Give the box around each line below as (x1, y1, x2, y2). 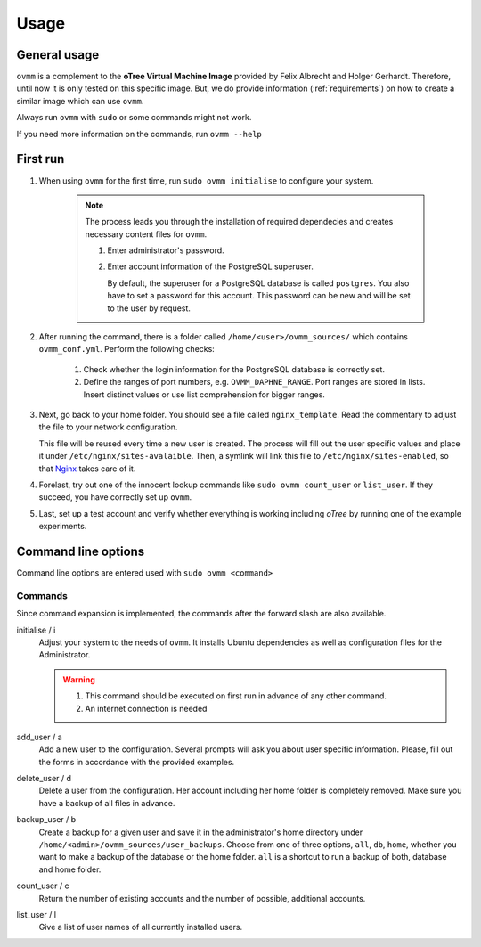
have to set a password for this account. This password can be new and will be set (107, 290, 412, 301)
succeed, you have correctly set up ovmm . (38, 492, 192, 502)
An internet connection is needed (85, 703, 208, 714)
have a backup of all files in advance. (38, 797, 175, 808)
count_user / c (16, 880, 69, 891)
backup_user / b (16, 814, 77, 825)
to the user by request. (107, 303, 192, 314)
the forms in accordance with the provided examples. (38, 756, 235, 767)
